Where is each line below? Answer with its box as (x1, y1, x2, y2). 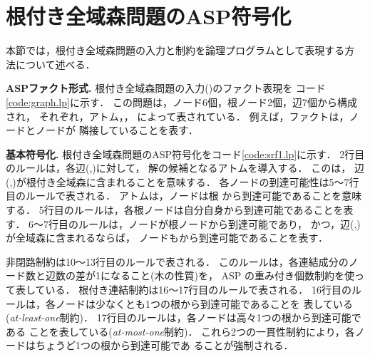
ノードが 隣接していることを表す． (35, 123, 198, 138)
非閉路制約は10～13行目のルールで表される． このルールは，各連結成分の (6, 254, 349, 269)
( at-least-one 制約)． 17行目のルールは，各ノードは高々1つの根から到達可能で (6, 310, 361, 325)
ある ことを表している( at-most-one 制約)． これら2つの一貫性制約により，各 (6, 324, 355, 338)
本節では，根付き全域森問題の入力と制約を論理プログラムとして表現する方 (6, 43, 355, 58)
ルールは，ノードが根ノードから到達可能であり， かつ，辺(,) (78, 216, 361, 231)
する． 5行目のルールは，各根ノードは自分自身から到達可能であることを (6, 202, 344, 217)
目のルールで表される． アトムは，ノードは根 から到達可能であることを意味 (6, 188, 362, 203)
